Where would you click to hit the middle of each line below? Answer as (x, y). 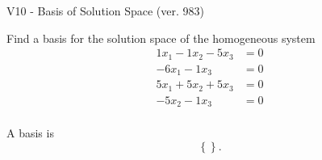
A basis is (30, 133)
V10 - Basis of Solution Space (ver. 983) (105, 11)
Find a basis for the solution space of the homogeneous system (161, 38)
